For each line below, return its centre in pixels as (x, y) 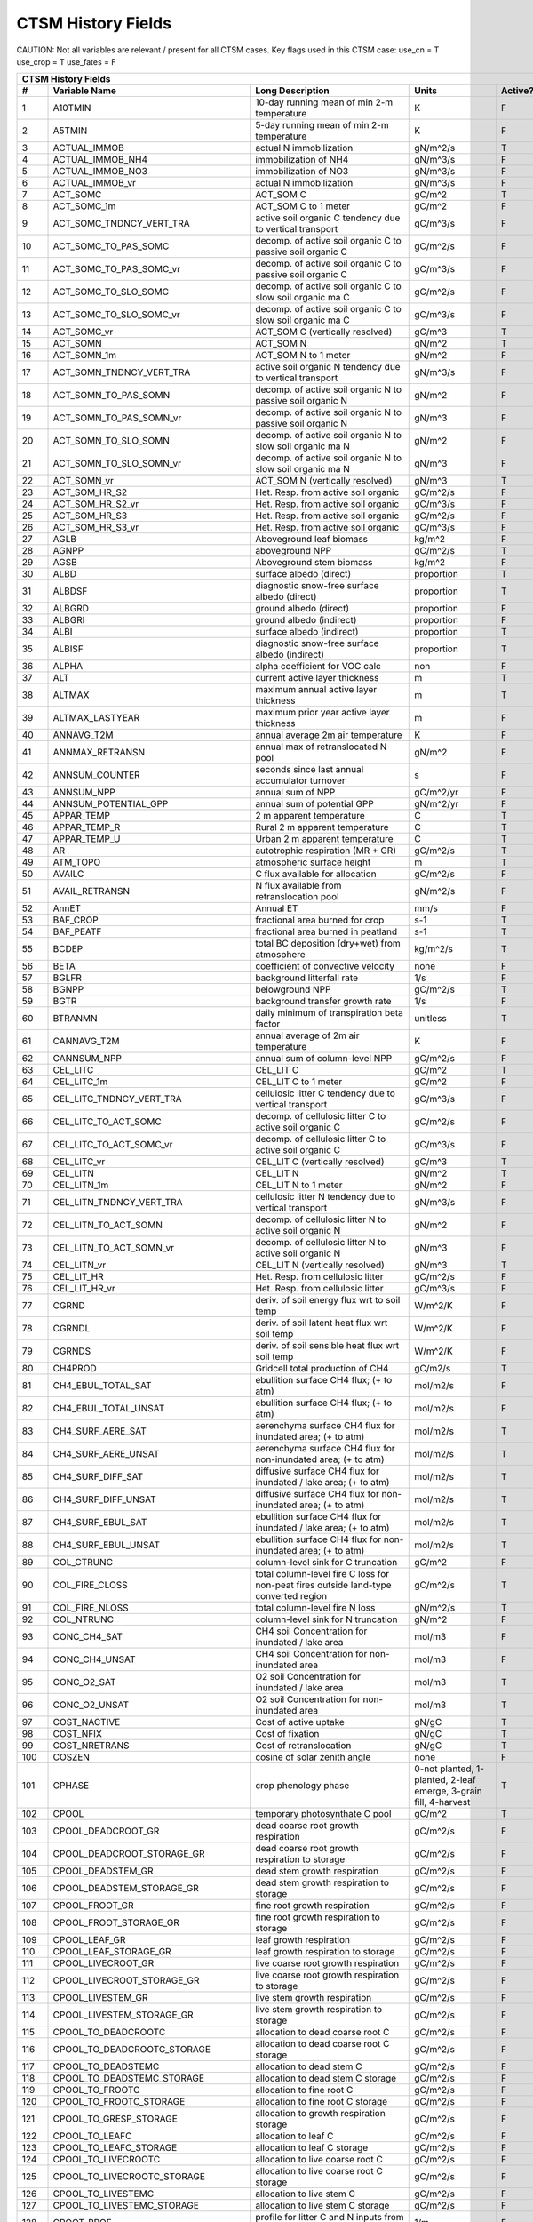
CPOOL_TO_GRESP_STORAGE (115, 2119)
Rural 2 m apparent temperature (322, 827)
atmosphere (280, 955)
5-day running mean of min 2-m (322, 125)
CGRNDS (72, 1351)
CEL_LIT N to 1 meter (298, 1185)
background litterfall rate (306, 978)
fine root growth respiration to (318, 1917)
